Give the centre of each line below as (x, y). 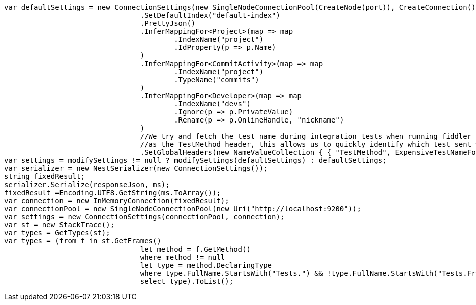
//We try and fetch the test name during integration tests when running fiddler (306, 136)
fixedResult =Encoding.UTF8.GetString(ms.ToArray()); (112, 193)
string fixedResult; (45, 176)
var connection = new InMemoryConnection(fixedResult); (117, 201)
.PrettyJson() (168, 23)
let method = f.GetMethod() (195, 249)
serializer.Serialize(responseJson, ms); (87, 185)
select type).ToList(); (187, 281)
